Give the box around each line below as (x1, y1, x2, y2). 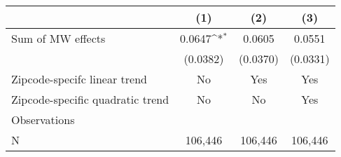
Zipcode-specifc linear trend (11, 71, 147, 87)
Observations (11, 111, 75, 128)
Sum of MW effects (11, 30, 106, 46)
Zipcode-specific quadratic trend (11, 91, 169, 107)
